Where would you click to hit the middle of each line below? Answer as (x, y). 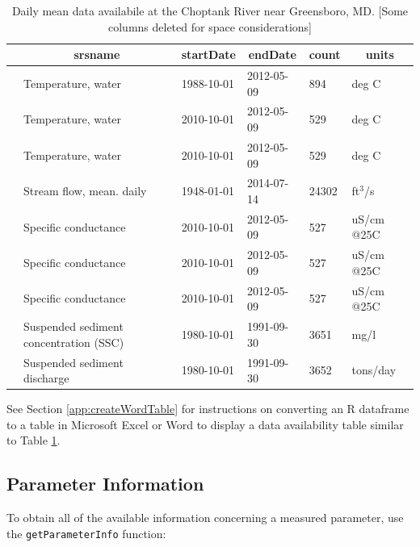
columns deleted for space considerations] (210, 26)
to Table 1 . (34, 440)
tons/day (374, 370)
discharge (46, 378)
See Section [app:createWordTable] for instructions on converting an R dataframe (208, 409)
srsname (97, 54)
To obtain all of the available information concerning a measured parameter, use (205, 518)
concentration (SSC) (74, 342)
